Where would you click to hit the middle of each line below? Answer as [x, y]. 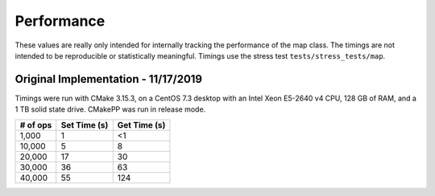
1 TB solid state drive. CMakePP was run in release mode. [110, 109]
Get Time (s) [141, 125]
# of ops [36, 125]
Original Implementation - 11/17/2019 [109, 79]
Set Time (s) [85, 125]
